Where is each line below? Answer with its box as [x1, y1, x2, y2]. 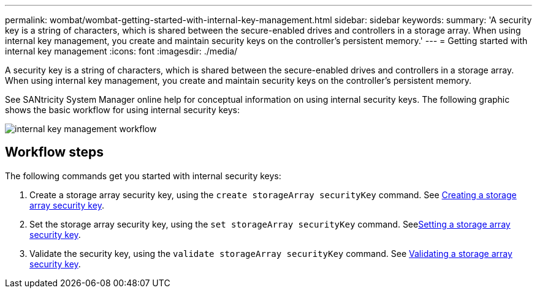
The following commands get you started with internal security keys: [5, 170, 281, 181]
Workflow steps [5, 144, 104, 160]
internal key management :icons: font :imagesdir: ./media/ [5, 46, 238, 56]
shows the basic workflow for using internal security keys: [5, 105, 240, 115]
